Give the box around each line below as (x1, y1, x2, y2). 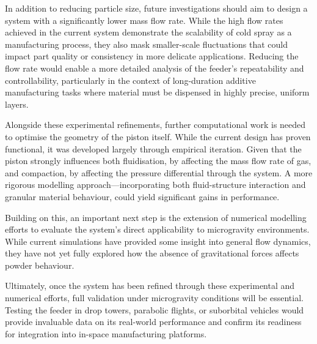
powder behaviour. (5, 258, 75, 271)
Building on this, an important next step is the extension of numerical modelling (5, 211, 307, 223)
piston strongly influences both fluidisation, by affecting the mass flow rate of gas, (5, 154, 312, 167)
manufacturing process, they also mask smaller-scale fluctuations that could (5, 37, 288, 50)
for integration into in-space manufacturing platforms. (5, 327, 207, 340)
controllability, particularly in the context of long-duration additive (5, 73, 256, 86)
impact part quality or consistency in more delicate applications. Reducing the (5, 50, 299, 62)
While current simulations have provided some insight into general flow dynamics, (5, 234, 311, 247)
